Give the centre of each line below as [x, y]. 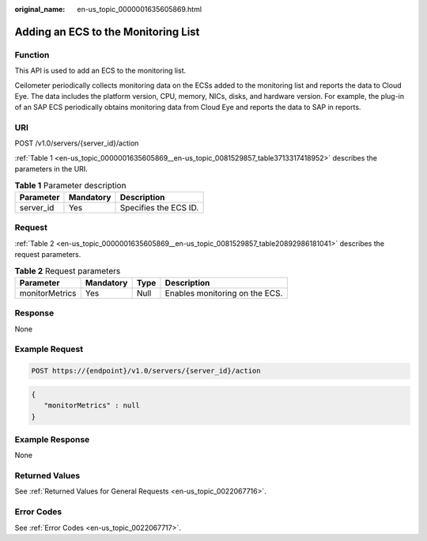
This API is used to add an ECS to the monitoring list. [100, 70]
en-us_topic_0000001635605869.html [139, 9]
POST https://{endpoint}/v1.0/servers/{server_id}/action [146, 371]
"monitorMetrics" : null [92, 406]
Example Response [52, 439]
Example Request [49, 350]
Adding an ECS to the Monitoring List [107, 32]
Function [32, 55]
